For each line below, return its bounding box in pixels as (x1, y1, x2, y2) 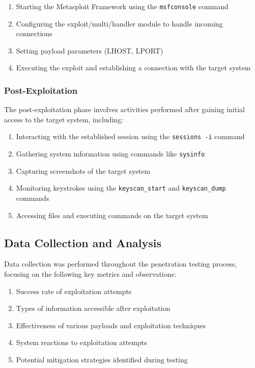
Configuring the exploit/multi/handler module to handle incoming (16, 18, 223, 29)
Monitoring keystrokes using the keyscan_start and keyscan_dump (16, 182, 226, 193)
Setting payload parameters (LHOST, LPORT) (16, 45, 163, 56)
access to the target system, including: (4, 114, 124, 124)
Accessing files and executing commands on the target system (16, 209, 208, 220)
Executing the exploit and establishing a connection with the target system (16, 62, 251, 73)
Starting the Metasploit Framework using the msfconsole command (16, 1, 229, 11)
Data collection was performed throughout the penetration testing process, (4, 258, 237, 269)
